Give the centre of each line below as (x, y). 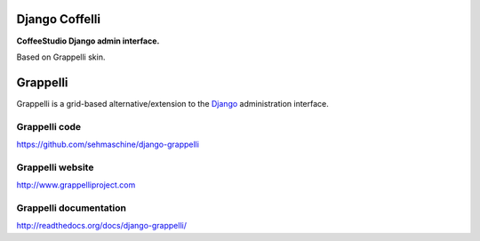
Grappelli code (49, 126)
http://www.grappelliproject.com (76, 185)
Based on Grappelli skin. (61, 57)
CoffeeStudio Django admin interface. (88, 41)
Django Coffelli (59, 19)
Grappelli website (55, 167)
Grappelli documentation (71, 207)
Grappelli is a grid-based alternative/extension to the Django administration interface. (172, 103)
